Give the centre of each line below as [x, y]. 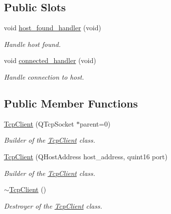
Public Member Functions [71, 103]
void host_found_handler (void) [53, 28]
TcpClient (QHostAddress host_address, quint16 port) [86, 156]
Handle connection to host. [44, 76]
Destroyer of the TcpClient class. [53, 205]
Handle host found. [32, 44]
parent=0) [95, 123]
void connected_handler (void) [50, 60]
